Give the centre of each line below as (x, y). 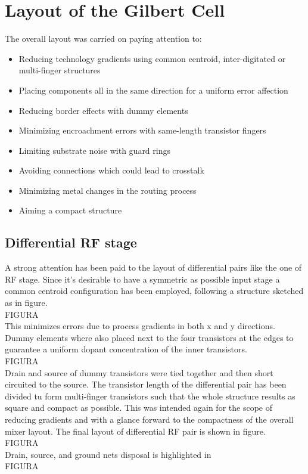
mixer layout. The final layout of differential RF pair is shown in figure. (135, 431)
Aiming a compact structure (70, 210)
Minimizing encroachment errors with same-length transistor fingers (142, 130)
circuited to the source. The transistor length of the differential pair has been (146, 384)
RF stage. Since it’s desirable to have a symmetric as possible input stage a (142, 279)
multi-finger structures (60, 70)
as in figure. (26, 303)
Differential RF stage (71, 242)
